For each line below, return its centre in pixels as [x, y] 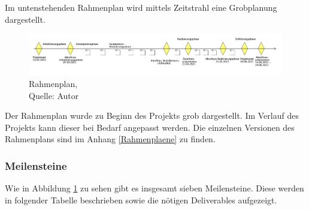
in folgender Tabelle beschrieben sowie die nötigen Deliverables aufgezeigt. [141, 199]
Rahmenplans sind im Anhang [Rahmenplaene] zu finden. [110, 139]
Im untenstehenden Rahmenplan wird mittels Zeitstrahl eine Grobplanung [141, 7]
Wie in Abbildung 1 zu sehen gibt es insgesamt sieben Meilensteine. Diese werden [154, 188]
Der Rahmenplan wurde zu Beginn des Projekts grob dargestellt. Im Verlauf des [152, 115]
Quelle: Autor [54, 95]
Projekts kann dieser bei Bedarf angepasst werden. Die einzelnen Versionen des [150, 127]
